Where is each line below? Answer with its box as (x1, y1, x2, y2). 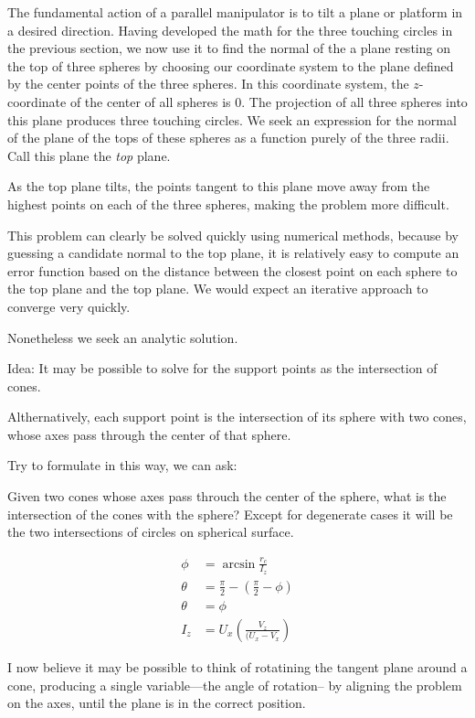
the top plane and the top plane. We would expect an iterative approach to (7, 279, 428, 298)
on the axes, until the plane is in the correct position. (7, 693, 306, 713)
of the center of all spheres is (69, 91, 231, 111)
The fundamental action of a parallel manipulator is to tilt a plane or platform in (7, 3, 463, 21)
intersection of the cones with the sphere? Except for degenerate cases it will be (7, 504, 453, 523)
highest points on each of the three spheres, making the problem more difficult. (7, 194, 449, 213)
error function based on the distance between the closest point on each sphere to (7, 261, 458, 280)
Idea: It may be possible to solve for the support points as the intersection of (7, 359, 438, 378)
